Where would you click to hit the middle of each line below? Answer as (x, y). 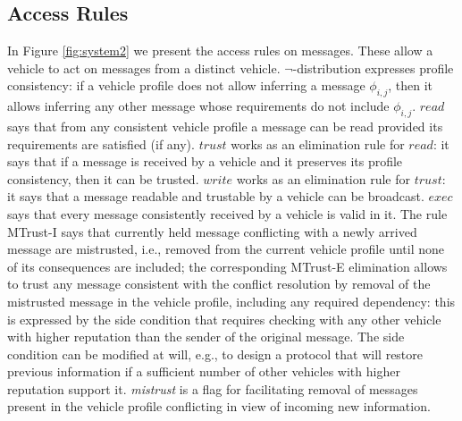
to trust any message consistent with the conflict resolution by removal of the (219, 284)
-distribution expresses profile (373, 67)
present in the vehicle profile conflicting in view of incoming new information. (219, 406)
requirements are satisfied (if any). (101, 143)
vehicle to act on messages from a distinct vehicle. (144, 67)
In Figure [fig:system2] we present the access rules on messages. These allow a (220, 51)
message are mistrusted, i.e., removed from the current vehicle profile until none (226, 249)
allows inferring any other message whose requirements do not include (198, 106)
